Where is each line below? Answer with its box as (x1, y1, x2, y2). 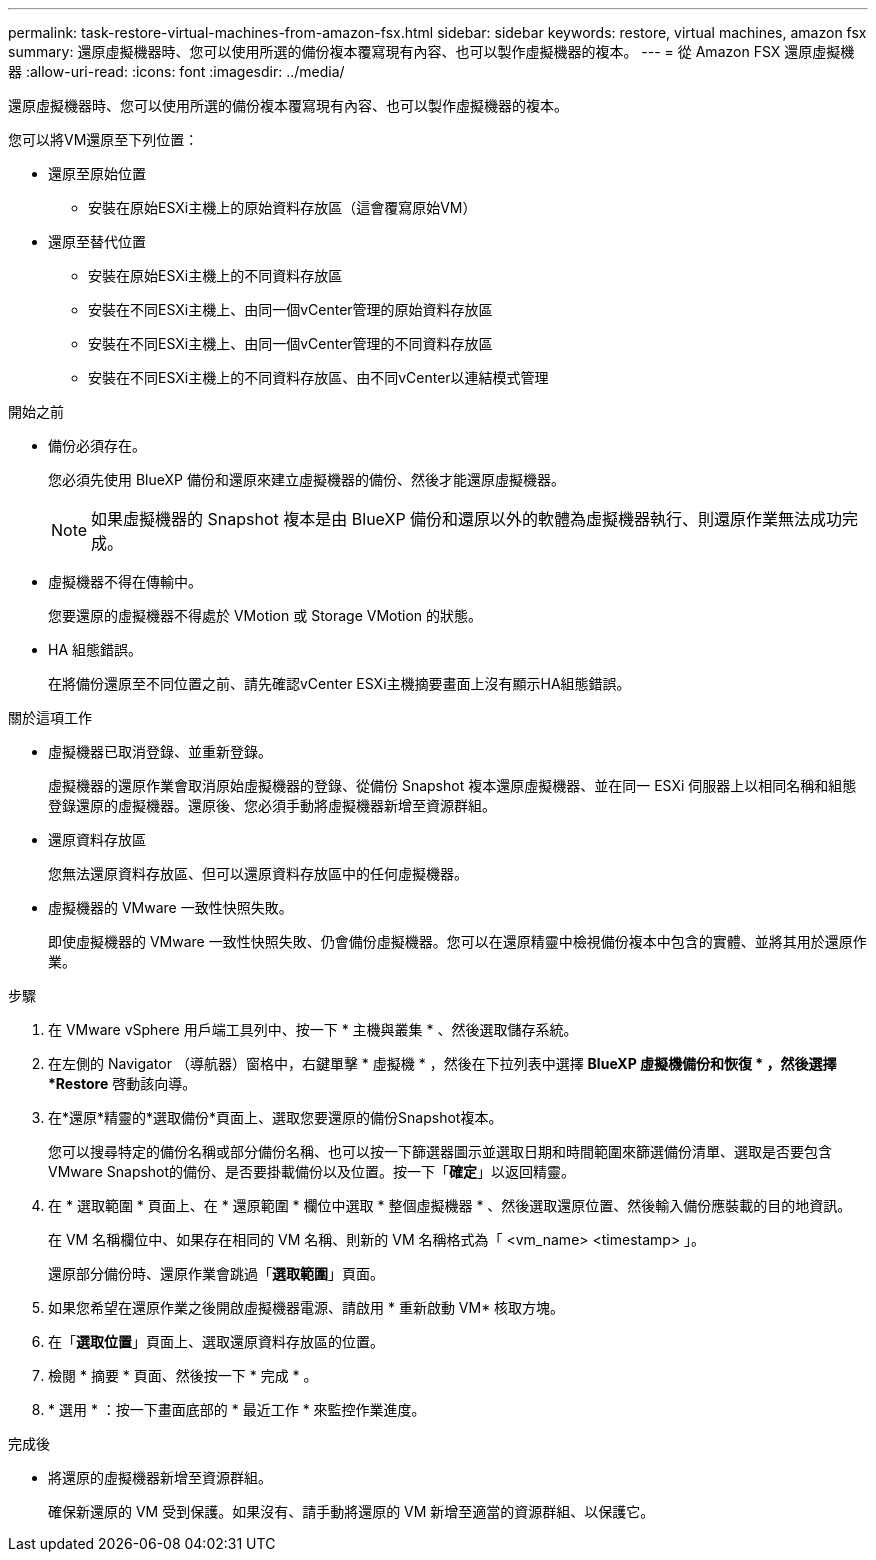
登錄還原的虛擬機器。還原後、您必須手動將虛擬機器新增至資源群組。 (48, 797, 496, 814)
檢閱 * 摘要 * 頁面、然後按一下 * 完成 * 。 (48, 1367, 318, 1384)
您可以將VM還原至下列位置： (8, 131, 199, 148)
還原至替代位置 (48, 233, 146, 250)
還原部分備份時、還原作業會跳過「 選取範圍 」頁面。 (48, 1265, 384, 1282)
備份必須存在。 (48, 437, 146, 454)
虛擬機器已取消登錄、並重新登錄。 (48, 743, 272, 760)
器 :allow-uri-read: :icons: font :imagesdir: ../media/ (8, 63, 345, 80)
